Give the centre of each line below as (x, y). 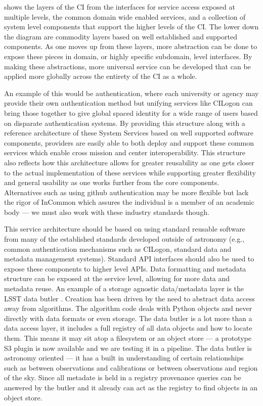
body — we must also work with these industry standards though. (107, 212)
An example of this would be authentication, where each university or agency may (131, 93)
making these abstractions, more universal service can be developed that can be (127, 66)
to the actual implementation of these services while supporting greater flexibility (130, 172)
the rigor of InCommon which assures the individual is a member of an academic (129, 202)
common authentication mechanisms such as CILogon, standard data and (118, 249)
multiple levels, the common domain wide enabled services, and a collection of (125, 16)
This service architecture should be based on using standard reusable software (125, 229)
